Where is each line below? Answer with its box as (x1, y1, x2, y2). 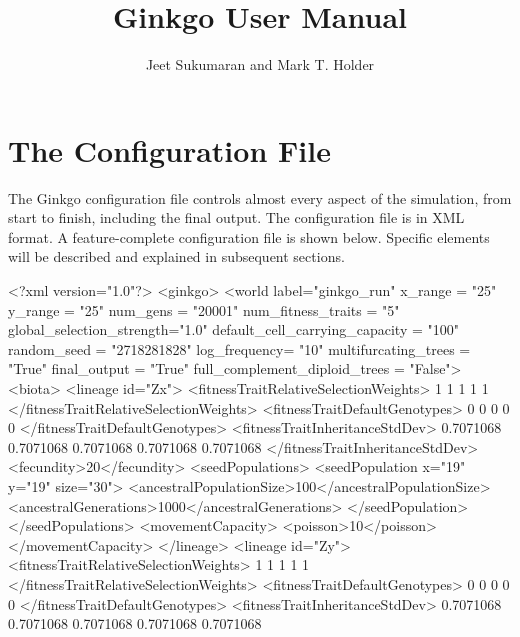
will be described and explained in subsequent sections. (8, 246, 345, 267)
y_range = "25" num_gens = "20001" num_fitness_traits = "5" (8, 299, 400, 320)
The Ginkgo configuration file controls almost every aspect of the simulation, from (8, 187, 512, 208)
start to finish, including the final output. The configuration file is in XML (8, 207, 465, 228)
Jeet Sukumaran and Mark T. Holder (145, 54, 375, 75)
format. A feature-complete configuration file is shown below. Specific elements (8, 226, 490, 247)
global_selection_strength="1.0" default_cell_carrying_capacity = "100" (8, 319, 459, 340)
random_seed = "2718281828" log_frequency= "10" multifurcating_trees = (8, 338, 471, 359)
